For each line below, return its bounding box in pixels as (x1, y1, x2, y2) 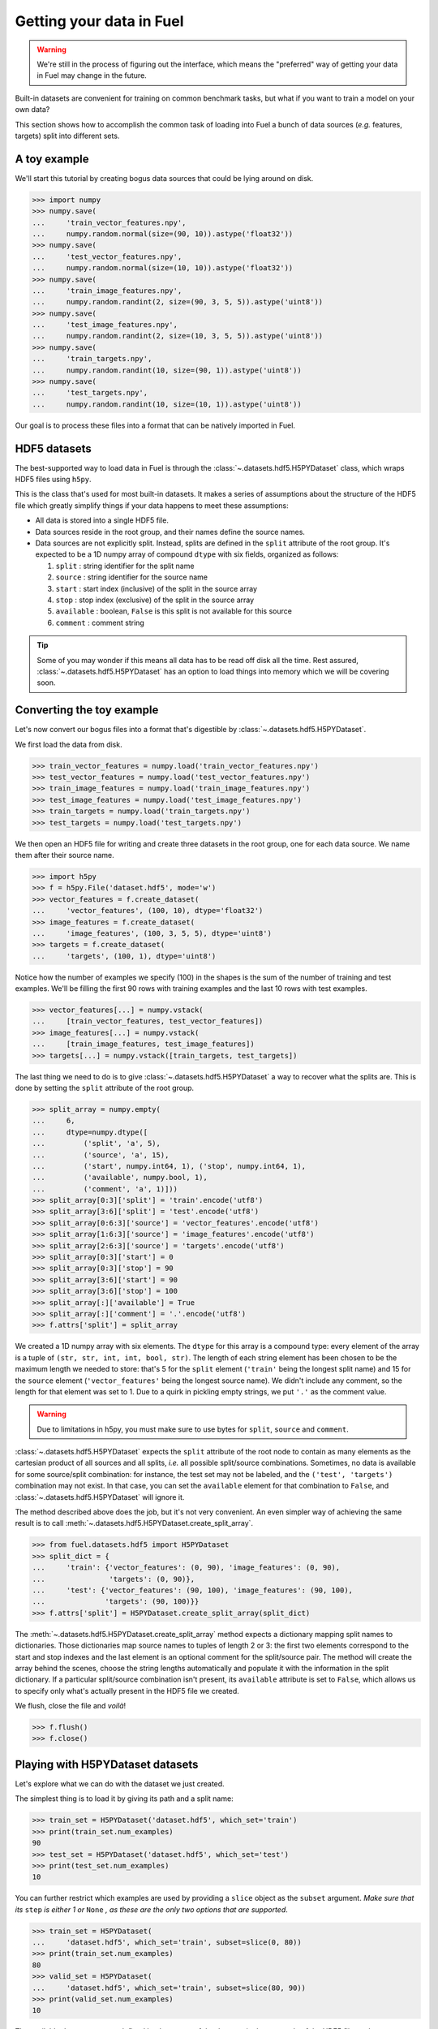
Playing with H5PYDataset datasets (15, 1757, 199, 1771)
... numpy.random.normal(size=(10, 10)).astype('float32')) (32, 264, 294, 273)
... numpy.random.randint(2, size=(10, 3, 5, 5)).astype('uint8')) (32, 331, 324, 341)
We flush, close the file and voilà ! (15, 1701, 127, 1711)
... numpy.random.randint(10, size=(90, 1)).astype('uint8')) (32, 365, 302, 375)
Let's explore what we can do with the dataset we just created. (15, 1778, 225, 1789)
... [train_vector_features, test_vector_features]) (32, 1017, 264, 1026)
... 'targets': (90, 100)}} (32, 1597, 200, 1606)
